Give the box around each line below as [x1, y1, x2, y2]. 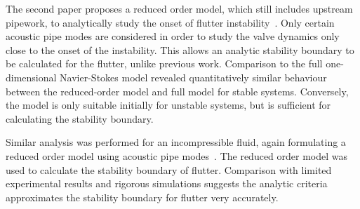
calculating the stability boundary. [6, 111, 154, 126]
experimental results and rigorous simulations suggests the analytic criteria [6, 176, 328, 191]
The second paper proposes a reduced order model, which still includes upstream [6, 1, 353, 15]
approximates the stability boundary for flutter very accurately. [6, 189, 279, 204]
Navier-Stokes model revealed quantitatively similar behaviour [60, 69, 327, 84]
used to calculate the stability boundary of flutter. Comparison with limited [6, 162, 332, 177]
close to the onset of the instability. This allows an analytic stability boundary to [6, 42, 354, 57]
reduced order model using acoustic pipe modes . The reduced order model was [6, 148, 348, 163]
